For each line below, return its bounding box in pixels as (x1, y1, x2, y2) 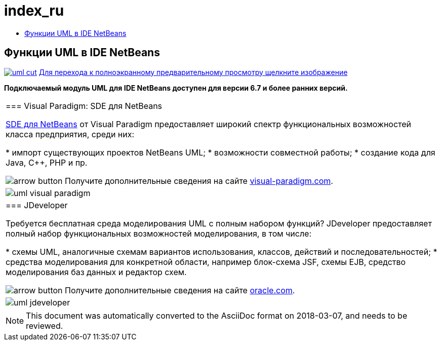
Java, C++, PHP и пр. (6, 157, 88, 168)
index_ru (4, 2, 64, 19)
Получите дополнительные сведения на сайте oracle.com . (65, 285, 295, 295)
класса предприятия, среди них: (6, 129, 135, 139)
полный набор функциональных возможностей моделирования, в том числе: (6, 228, 312, 239)
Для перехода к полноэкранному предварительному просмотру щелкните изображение (38, 67, 348, 76)
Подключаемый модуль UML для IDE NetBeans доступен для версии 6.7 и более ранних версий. (4, 83, 348, 92)
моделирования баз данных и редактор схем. (6, 266, 187, 277)
